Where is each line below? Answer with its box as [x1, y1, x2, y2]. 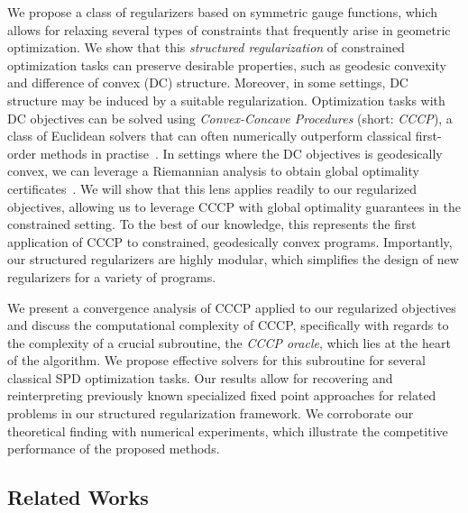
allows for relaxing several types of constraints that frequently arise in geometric [7, 20, 451, 39]
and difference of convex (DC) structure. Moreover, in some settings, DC [7, 73, 408, 92]
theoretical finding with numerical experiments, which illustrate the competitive [7, 421, 448, 440]
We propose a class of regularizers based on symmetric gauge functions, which [7, 3, 438, 21]
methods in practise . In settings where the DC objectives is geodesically [40, 143, 443, 162]
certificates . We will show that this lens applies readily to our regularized [7, 179, 418, 197]
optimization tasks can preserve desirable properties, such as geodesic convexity [7, 55, 446, 74]
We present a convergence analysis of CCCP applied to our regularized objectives [7, 298, 456, 316]
